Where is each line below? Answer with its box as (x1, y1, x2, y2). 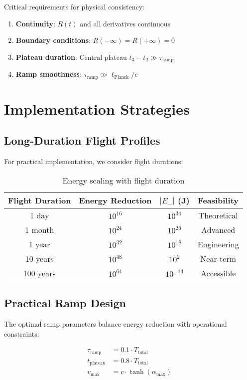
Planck (114, 74, 129, 80)
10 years (25, 252, 54, 264)
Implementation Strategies (4, 98, 190, 119)
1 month (25, 223, 54, 235)
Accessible (200, 267, 236, 279)
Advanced (201, 223, 236, 235)
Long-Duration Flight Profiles (4, 133, 160, 148)
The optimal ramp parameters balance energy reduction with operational (4, 319, 227, 329)
